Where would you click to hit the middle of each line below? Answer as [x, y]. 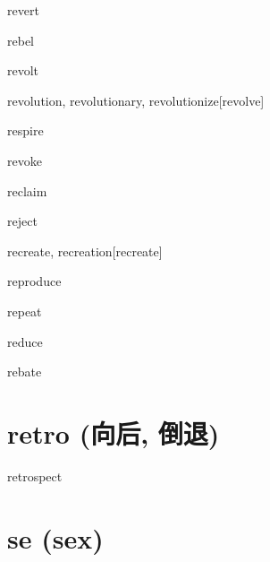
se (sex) [55, 537]
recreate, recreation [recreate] [85, 251]
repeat [25, 311]
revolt [23, 70]
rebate [25, 372]
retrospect [35, 476]
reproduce [34, 281]
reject [22, 221]
